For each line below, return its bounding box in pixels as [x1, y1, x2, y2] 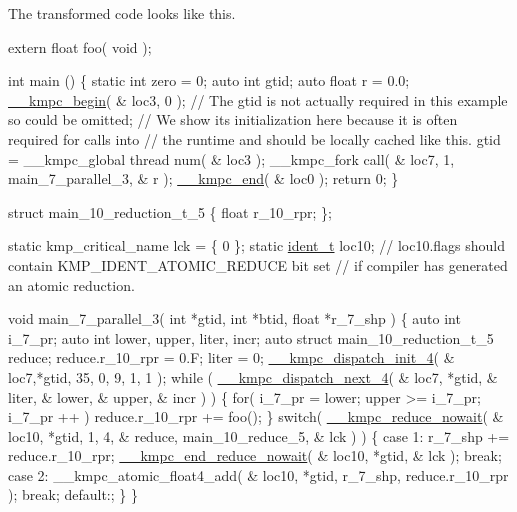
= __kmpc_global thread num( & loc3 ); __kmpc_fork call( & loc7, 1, [8, 148, 455, 169]
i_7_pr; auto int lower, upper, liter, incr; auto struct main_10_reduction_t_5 [8, 327, 494, 348]
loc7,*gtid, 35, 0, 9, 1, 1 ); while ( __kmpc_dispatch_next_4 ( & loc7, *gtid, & [8, 366, 498, 387]
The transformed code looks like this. [8, 3, 236, 23]
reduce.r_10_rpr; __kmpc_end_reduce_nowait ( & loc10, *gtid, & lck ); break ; [8, 445, 502, 466]
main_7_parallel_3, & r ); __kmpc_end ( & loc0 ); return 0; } [8, 168, 399, 189]
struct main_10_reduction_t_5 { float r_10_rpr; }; [8, 201, 332, 222]
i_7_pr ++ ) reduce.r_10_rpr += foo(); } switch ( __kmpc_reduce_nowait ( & [8, 406, 504, 427]
